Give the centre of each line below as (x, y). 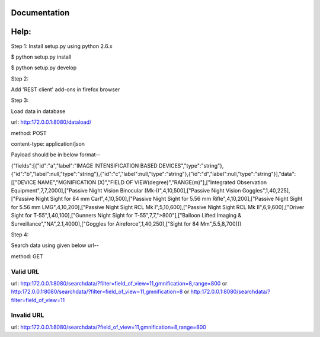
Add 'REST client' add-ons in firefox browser (65, 89)
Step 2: (20, 78)
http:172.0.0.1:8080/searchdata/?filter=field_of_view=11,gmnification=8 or (100, 292)
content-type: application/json (48, 144)
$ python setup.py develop (44, 68)
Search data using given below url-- (55, 245)
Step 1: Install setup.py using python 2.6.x (62, 46)
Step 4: (20, 235)
